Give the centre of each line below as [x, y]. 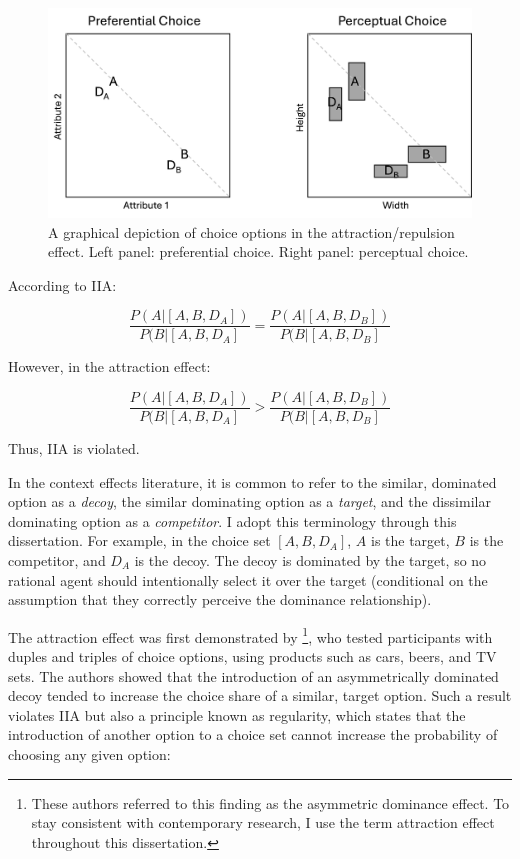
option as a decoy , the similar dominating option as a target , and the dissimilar [249, 501]
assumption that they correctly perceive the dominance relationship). [220, 599]
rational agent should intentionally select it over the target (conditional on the [248, 579]
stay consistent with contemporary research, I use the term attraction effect [263, 822]
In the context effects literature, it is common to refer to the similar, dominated [252, 481]
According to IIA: [62, 284]
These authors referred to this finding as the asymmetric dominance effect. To [270, 802]
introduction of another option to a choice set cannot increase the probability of [253, 734]
